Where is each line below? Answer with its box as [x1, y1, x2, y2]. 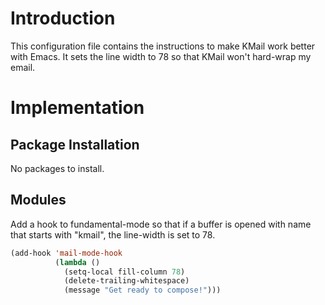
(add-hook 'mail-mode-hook [10, 248, 123, 258]
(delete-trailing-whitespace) [63, 276, 190, 286]
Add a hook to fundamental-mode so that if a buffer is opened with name [10, 218, 312, 230]
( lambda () [54, 257, 101, 267]
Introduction [10, 7, 116, 30]
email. [10, 61, 36, 73]
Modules [10, 192, 67, 209]
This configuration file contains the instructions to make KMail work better [10, 40, 316, 52]
